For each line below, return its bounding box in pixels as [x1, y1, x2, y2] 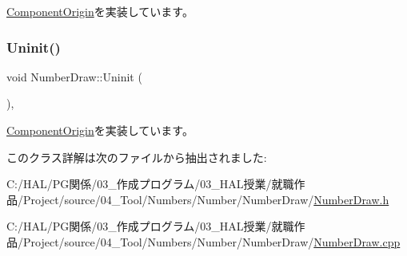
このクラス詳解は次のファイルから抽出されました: [6, 148, 267, 165]
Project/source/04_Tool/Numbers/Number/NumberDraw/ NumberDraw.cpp [22, 233, 401, 250]
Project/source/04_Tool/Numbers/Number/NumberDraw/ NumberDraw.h [22, 191, 389, 207]
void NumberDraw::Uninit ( [6, 68, 142, 85]
